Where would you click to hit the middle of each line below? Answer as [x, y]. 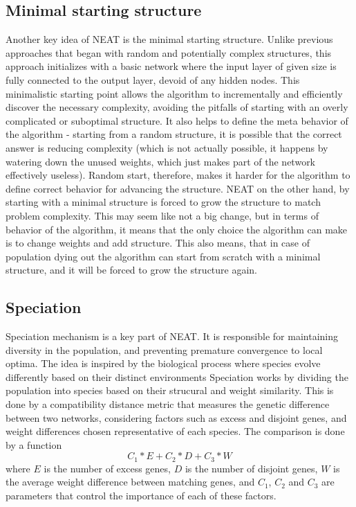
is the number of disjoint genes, [251, 468]
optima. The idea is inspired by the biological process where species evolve [163, 363]
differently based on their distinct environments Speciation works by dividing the [177, 376]
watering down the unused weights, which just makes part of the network [161, 161]
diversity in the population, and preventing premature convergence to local [164, 349]
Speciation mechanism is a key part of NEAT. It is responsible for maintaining [172, 336]
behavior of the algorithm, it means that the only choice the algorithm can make [177, 229]
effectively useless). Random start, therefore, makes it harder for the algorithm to [178, 175]
